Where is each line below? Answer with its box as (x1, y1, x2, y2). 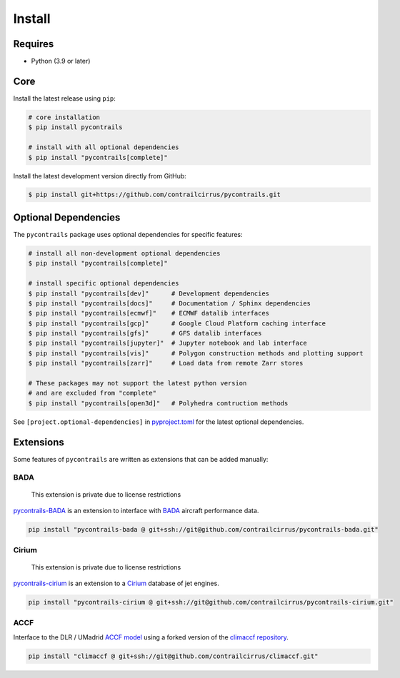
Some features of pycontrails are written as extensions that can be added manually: (13, 455, 269, 463)
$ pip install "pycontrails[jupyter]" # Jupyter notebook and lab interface (28, 339, 307, 348)
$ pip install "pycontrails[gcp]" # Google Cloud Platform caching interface (28, 319, 326, 328)
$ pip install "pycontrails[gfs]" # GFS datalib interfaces (28, 329, 262, 338)
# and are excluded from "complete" (28, 389, 157, 398)
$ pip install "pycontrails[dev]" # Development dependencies (28, 289, 270, 298)
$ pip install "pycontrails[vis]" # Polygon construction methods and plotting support (28, 349, 364, 357)
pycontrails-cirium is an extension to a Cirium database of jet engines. (13, 579, 219, 587)
